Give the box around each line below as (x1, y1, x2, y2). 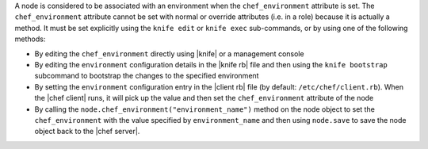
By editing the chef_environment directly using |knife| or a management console (34, 48, 304, 59)
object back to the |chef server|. (34, 127, 140, 136)
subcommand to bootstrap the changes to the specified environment (34, 71, 259, 81)
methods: (14, 34, 46, 44)
